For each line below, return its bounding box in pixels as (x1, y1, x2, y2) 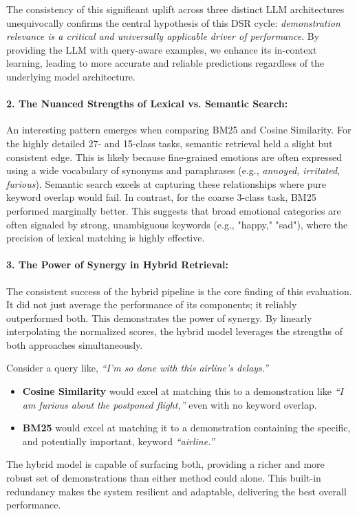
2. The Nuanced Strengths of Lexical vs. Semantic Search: (6, 96, 288, 111)
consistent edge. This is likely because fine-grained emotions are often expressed (6, 149, 342, 164)
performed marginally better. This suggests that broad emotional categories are (6, 203, 341, 217)
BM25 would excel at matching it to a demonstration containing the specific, (22, 420, 351, 435)
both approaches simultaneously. (6, 337, 143, 352)
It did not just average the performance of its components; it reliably (6, 297, 297, 312)
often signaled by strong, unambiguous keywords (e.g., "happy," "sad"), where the (6, 217, 348, 231)
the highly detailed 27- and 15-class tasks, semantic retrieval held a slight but (6, 136, 333, 150)
